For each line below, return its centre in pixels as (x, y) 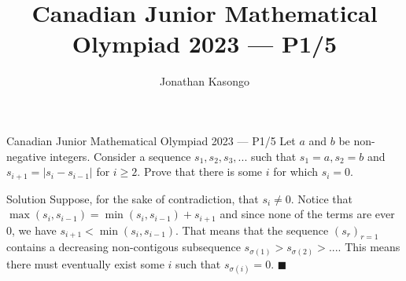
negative (26, 156)
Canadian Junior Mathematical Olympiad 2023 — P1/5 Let (151, 140)
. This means (369, 247)
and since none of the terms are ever (307, 214)
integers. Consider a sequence (120, 156)
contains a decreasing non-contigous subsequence (124, 247)
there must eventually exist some (85, 263)
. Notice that (321, 198)
